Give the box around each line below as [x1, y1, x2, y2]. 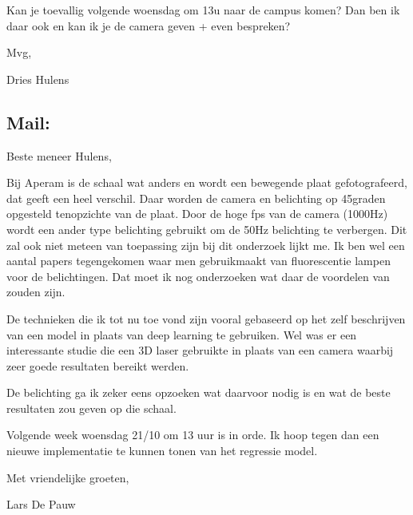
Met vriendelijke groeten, [6, 469, 129, 485]
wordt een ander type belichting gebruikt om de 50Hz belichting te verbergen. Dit [6, 220, 407, 237]
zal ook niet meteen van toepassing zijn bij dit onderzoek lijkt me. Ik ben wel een [6, 236, 405, 253]
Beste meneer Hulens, [6, 147, 112, 164]
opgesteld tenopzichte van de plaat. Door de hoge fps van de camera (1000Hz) [6, 205, 388, 222]
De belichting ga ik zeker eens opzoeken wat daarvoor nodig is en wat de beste [6, 384, 391, 401]
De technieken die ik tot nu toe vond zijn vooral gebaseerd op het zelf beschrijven [6, 310, 406, 327]
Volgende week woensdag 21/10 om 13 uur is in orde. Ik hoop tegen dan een [6, 426, 379, 443]
